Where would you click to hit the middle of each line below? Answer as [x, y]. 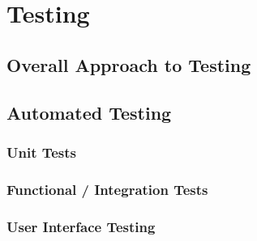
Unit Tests [42, 152]
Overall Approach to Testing [129, 64]
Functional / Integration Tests [107, 189]
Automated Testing [89, 112]
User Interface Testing [81, 226]
